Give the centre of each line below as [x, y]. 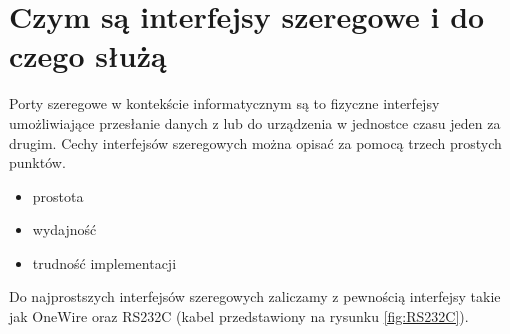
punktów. [37, 162]
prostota [58, 195]
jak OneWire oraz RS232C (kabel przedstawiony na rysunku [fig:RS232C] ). [239, 316]
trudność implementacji [104, 262]
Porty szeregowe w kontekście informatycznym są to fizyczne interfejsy [224, 103]
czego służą [88, 55]
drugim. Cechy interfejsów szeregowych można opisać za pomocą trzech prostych [255, 142]
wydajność [64, 229]
